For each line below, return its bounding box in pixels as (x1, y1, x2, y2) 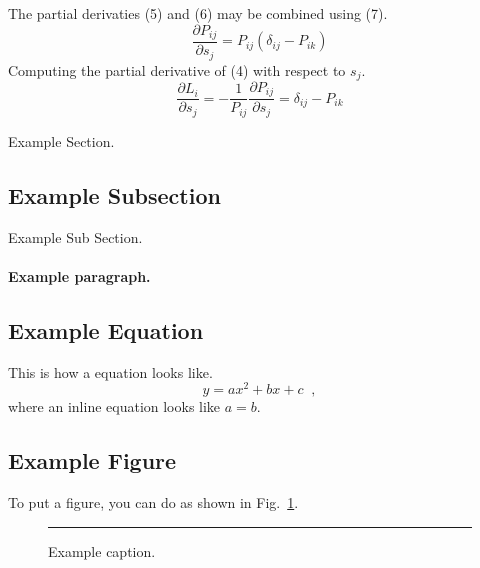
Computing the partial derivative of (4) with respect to (8, 59, 346, 80)
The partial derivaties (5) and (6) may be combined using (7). (8, 3, 388, 23)
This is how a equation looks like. (8, 361, 213, 382)
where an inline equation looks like (8, 396, 221, 417)
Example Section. (8, 130, 115, 151)
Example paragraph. (8, 265, 151, 286)
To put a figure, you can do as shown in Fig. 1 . (8, 492, 299, 513)
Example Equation (8, 314, 204, 345)
